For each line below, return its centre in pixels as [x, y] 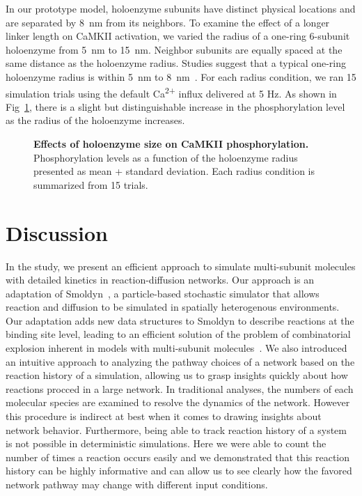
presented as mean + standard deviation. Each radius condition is [174, 171]
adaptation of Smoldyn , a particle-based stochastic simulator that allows [163, 293]
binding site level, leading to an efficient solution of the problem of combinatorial [178, 334]
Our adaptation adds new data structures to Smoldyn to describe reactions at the [180, 320]
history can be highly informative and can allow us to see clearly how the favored [179, 471]
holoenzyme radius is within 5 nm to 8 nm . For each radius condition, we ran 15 [181, 76]
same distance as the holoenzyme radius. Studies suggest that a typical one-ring [176, 63]
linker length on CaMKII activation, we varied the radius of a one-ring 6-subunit [178, 36]
